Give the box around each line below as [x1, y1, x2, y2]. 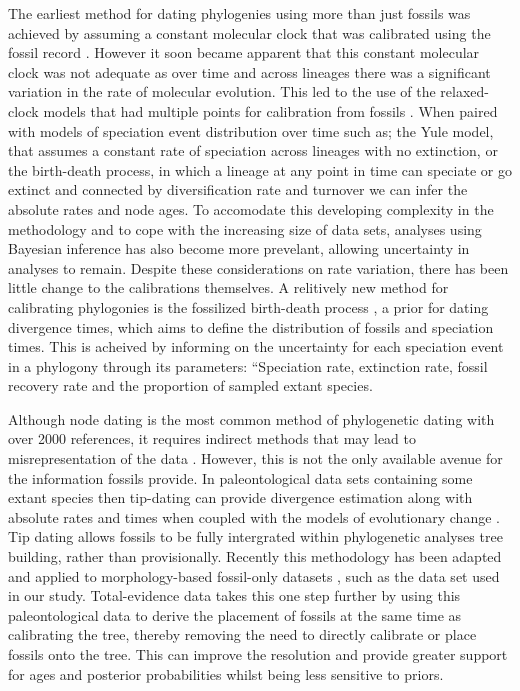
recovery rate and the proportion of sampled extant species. [8, 375, 373, 396]
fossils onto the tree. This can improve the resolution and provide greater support [8, 644, 508, 664]
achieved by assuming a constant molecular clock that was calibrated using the [8, 22, 491, 43]
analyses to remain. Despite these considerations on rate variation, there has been [8, 257, 509, 278]
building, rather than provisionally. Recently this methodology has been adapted [8, 546, 502, 567]
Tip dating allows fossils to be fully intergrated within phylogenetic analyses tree [8, 526, 503, 547]
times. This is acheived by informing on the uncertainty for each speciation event [8, 336, 504, 357]
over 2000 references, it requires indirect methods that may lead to [8, 428, 416, 449]
